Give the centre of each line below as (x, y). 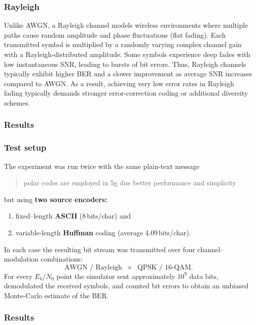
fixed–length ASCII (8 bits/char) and (73, 216)
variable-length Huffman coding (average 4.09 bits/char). (103, 232)
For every (18, 276)
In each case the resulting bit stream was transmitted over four (100, 249)
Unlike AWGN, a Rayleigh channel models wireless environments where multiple (126, 25)
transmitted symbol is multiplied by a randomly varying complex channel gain (123, 44)
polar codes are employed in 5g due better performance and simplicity (130, 183)
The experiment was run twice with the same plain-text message (102, 166)
